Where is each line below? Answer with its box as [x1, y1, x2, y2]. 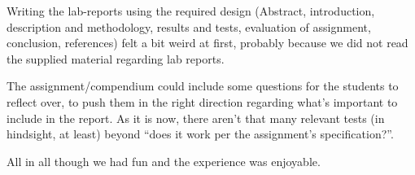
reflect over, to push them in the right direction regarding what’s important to [7, 93, 398, 110]
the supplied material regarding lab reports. [7, 50, 225, 67]
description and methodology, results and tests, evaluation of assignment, [7, 18, 371, 35]
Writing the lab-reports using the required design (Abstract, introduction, [7, 2, 375, 19]
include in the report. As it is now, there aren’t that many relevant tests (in [7, 109, 385, 126]
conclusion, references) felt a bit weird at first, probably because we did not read [7, 34, 408, 51]
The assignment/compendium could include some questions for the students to [7, 77, 399, 94]
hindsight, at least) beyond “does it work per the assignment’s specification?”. [7, 125, 394, 142]
